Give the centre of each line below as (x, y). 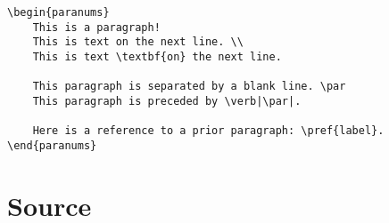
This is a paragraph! (96, 27)
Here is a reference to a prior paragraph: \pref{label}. (208, 131)
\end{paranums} (52, 145)
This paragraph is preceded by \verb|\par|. (167, 101)
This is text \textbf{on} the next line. (157, 56)
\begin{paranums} (58, 12)
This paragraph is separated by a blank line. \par (189, 87)
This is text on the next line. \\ (138, 42)
